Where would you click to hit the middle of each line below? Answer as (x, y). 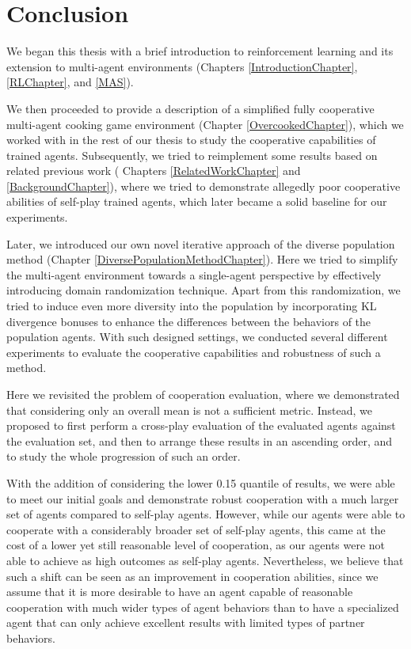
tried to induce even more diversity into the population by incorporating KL (192, 306)
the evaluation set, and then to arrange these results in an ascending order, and (200, 440)
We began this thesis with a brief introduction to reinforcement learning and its (200, 51)
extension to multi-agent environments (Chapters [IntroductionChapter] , (182, 66)
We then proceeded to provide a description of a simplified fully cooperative (190, 108)
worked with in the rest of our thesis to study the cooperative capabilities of (191, 140)
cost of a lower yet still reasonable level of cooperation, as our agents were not (196, 545)
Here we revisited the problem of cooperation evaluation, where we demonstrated (203, 394)
